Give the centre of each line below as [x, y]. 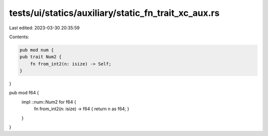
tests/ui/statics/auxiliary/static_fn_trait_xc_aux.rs [114, 13]
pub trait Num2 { [41, 57]
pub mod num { [37, 50]
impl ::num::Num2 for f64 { [49, 102]
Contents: [19, 37]
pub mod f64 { [24, 93]
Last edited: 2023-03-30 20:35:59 [44, 28]
